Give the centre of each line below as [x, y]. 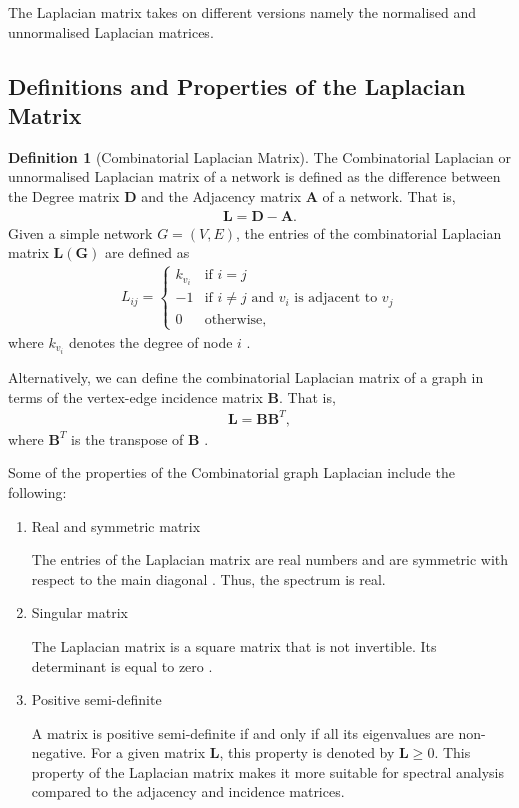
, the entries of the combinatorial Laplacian [369, 232]
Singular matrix [79, 612]
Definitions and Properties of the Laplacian [237, 85]
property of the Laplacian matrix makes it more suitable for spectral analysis [267, 771]
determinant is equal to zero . [122, 665]
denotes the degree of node [150, 341]
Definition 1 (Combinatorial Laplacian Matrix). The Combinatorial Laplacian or [260, 156]
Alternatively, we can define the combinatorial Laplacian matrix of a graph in [246, 377]
